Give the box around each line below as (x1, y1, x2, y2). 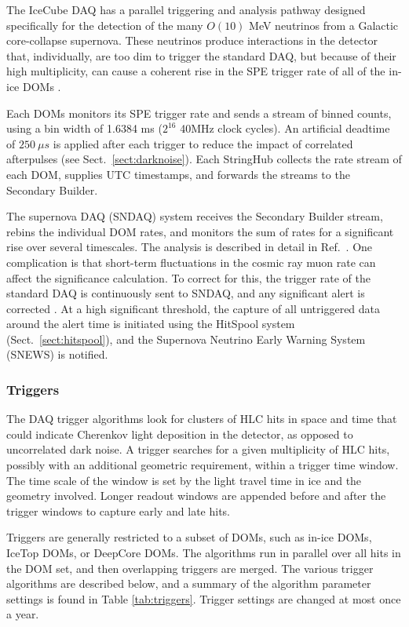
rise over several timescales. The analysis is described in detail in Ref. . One (6, 239, 373, 255)
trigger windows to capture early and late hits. (6, 502, 230, 519)
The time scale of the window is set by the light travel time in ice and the (6, 472, 362, 488)
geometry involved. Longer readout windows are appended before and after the (6, 487, 386, 504)
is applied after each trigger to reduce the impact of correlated (53, 135, 353, 151)
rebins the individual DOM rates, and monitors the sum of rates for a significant (6, 223, 394, 239)
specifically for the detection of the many (6, 16, 203, 33)
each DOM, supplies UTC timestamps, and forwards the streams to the (6, 166, 350, 182)
